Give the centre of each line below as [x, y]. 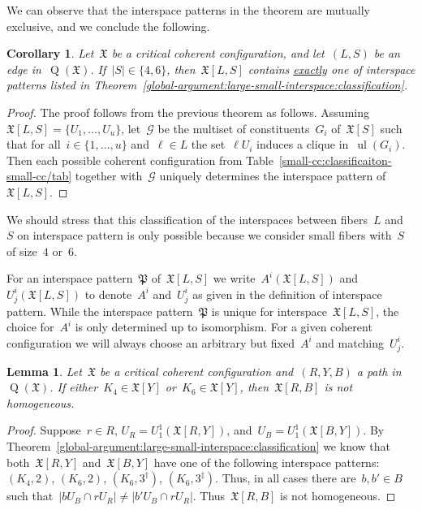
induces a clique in [303, 144]
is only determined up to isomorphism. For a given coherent [224, 327]
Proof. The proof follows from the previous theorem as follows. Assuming [188, 112]
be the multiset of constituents [234, 128]
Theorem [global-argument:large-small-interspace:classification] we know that [198, 445]
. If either [74, 387]
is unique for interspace [269, 311]
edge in [24, 69]
